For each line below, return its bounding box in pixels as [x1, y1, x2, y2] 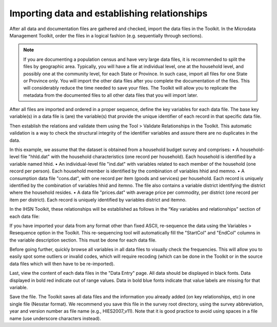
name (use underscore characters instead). [9, 315, 101, 321]
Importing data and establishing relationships [9, 8, 208, 19]
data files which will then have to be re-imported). [9, 260, 115, 267]
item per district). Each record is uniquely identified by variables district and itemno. [9, 197, 187, 203]
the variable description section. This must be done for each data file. [9, 237, 156, 243]
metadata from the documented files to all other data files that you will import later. [23, 92, 199, 98]
